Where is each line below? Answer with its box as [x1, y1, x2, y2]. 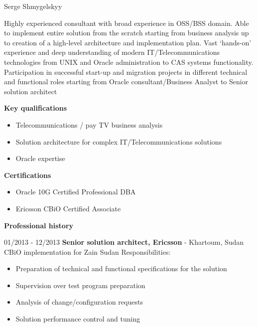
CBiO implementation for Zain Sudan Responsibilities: [4, 246, 171, 257]
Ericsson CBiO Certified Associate [15, 203, 121, 213]
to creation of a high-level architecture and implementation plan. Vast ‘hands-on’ [4, 37, 252, 47]
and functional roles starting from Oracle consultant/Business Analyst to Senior [4, 76, 249, 87]
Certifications [4, 169, 51, 180]
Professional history [4, 220, 74, 230]
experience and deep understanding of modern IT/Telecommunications [4, 47, 220, 57]
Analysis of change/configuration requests [15, 297, 143, 307]
